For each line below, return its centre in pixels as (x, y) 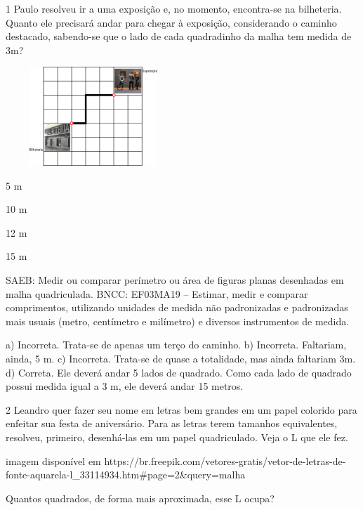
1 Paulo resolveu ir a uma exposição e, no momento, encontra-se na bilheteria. (174, 8)
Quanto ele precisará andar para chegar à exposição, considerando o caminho (171, 22)
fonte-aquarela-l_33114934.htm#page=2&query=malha (126, 475)
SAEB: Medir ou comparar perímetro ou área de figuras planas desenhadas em (175, 280)
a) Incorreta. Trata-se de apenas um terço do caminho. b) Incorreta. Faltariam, (176, 345)
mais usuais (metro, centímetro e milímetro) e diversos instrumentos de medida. (178, 321)
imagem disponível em (53, 460)
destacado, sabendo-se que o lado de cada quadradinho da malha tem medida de (179, 36)
